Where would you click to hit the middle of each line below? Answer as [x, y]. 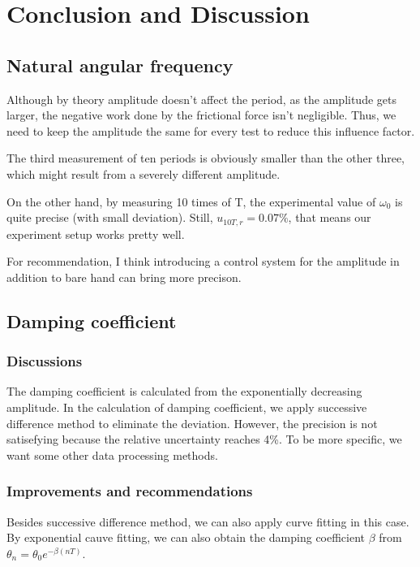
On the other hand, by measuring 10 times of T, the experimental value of [191, 201]
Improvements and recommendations [130, 491]
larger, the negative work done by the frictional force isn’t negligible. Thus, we [201, 115]
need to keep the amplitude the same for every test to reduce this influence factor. [211, 130]
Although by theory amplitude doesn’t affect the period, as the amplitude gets [201, 99]
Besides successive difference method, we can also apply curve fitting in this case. [208, 521]
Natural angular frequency [120, 65]
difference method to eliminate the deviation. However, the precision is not [192, 423]
